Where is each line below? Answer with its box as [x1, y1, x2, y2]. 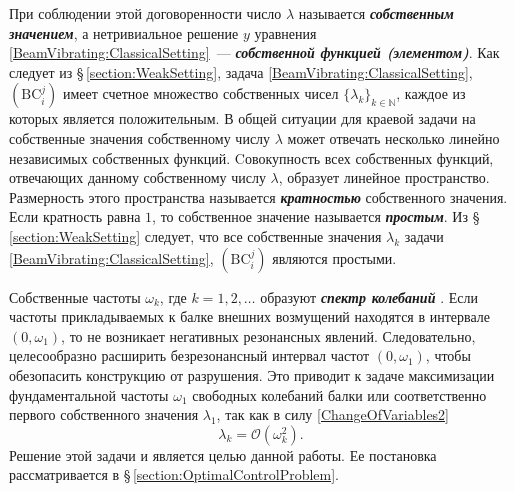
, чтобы [425, 345, 471, 366]
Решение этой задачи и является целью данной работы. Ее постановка [9, 444, 437, 465]
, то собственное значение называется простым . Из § [152, 206, 480, 227]
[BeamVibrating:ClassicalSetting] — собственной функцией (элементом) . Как [9, 42, 500, 63]
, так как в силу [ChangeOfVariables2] [216, 404, 450, 425]
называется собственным [298, 3, 454, 23]
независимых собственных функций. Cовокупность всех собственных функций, [9, 147, 494, 168]
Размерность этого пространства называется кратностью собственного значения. [9, 186, 508, 207]
